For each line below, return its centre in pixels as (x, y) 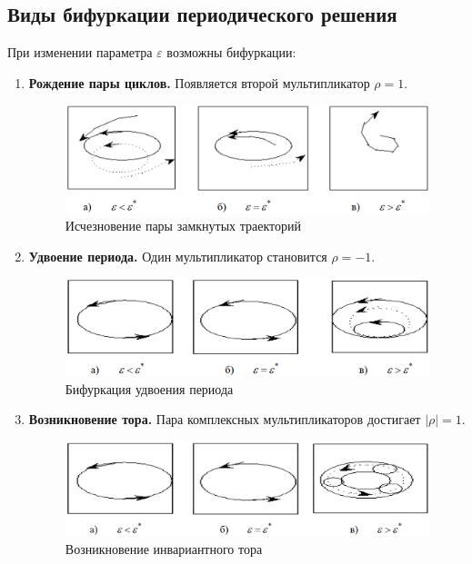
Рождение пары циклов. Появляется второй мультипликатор (199, 82)
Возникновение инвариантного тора (164, 548)
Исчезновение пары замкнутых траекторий (183, 226)
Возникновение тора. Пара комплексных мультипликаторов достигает (225, 419)
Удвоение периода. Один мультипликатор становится (178, 256)
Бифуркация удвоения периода (149, 388)
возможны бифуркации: (231, 52)
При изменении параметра (80, 52)
